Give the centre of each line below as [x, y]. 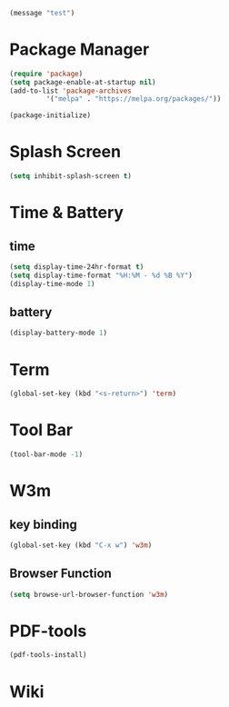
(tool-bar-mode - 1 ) [46, 454]
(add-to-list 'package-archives [70, 91]
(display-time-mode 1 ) [52, 284]
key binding [43, 524]
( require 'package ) [46, 74]
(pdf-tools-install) [49, 655]
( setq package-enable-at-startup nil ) [83, 82]
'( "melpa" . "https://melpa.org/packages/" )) [134, 99]
